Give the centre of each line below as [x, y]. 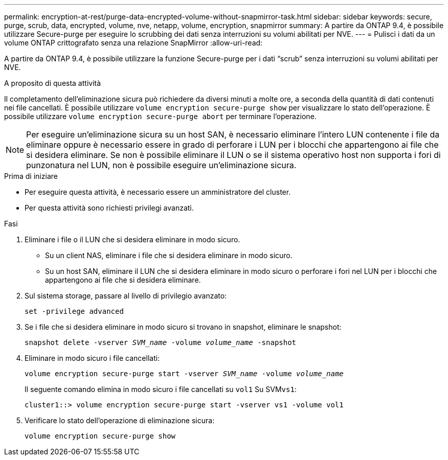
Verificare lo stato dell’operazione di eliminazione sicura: [120, 420]
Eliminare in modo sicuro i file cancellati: [92, 358]
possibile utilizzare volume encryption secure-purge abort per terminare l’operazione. [160, 116]
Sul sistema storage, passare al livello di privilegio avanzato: [126, 296]
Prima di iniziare [31, 176]
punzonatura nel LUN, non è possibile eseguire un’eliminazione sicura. [161, 165]
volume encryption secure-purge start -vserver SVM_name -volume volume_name [184, 374]
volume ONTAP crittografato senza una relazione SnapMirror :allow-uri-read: [133, 43]
